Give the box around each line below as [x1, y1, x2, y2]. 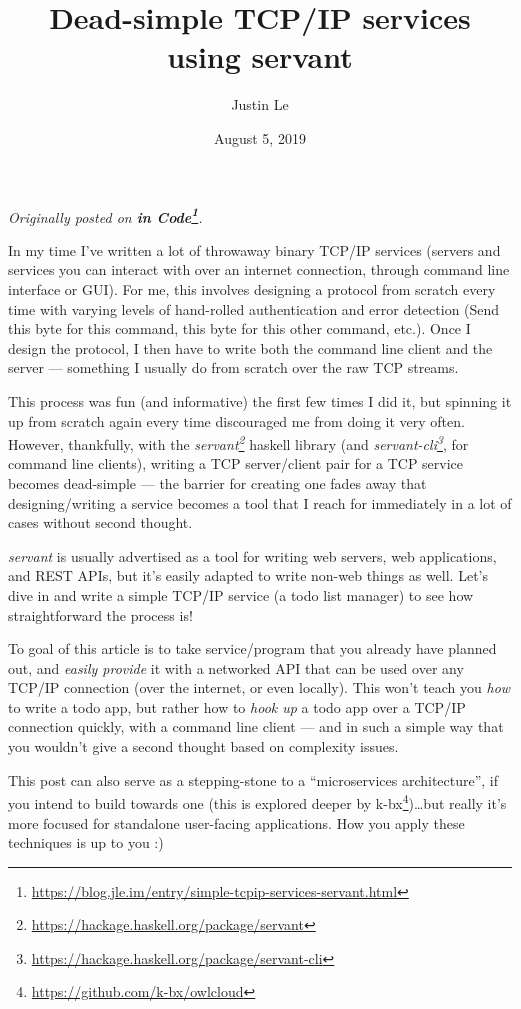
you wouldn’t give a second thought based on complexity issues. [8, 736, 399, 757]
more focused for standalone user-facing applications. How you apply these [8, 812, 465, 833]
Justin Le [231, 94, 289, 115]
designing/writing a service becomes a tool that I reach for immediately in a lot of [8, 492, 512, 513]
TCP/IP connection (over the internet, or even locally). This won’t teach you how [8, 677, 511, 698]
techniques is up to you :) [8, 832, 164, 853]
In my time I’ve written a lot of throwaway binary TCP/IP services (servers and [8, 239, 501, 260]
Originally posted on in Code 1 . [8, 203, 203, 227]
